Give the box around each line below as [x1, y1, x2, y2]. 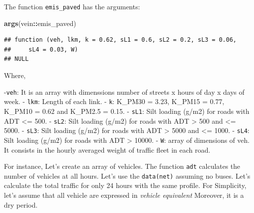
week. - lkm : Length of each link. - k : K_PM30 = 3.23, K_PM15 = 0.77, [4, 96, 224, 106]
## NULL [4, 55, 29, 63]
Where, [4, 70, 26, 80]
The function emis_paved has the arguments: [4, 1, 140, 11]
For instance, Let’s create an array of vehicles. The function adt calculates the [4, 161, 240, 171]
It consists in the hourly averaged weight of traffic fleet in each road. [4, 144, 211, 155]
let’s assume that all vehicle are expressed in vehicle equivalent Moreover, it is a [4, 190, 244, 200]
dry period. [4, 199, 38, 210]
